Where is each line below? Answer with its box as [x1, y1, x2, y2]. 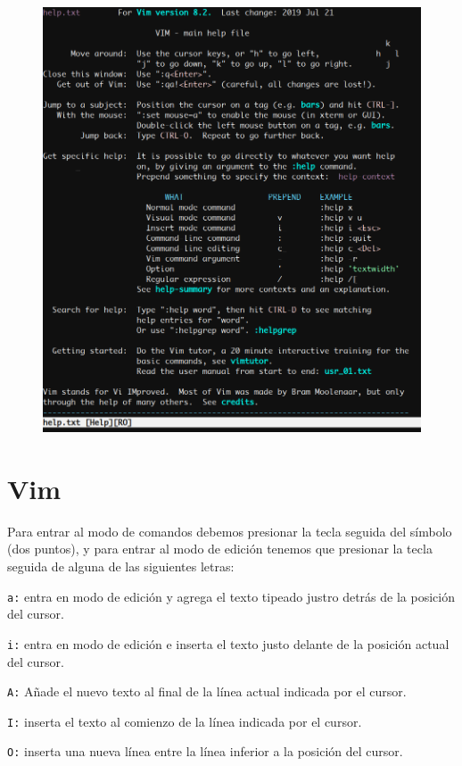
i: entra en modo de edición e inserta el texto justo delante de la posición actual [7, 634, 450, 653]
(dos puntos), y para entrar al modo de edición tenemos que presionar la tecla [7, 539, 433, 558]
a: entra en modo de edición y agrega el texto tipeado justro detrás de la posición [7, 587, 455, 605]
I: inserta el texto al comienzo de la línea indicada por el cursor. [7, 712, 362, 730]
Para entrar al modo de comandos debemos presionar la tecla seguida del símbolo [7, 521, 452, 540]
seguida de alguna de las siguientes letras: [7, 557, 235, 576]
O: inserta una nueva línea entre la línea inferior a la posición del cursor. [7, 742, 403, 761]
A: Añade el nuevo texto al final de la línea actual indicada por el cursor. [7, 682, 407, 701]
